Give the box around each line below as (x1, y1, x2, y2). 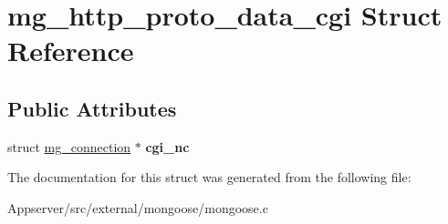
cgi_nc (145, 137, 190, 156)
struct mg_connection (7, 137, 131, 156)
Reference (7, 32, 134, 69)
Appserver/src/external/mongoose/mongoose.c (7, 198, 268, 217)
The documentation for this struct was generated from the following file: (7, 168, 412, 187)
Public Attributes (7, 94, 177, 122)
